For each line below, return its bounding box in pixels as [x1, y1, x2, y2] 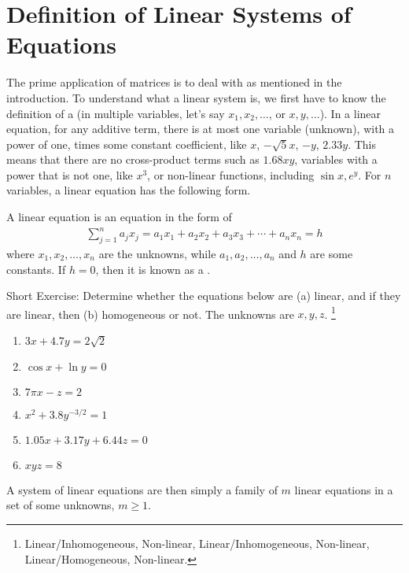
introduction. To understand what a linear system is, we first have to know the [6, 89, 386, 105]
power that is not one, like [6, 166, 133, 183]
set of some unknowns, [6, 497, 115, 513]
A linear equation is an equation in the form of [6, 209, 232, 225]
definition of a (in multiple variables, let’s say [6, 105, 225, 121]
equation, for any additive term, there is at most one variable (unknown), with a [6, 120, 395, 137]
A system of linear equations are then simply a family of [6, 481, 278, 497]
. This [348, 135, 376, 152]
